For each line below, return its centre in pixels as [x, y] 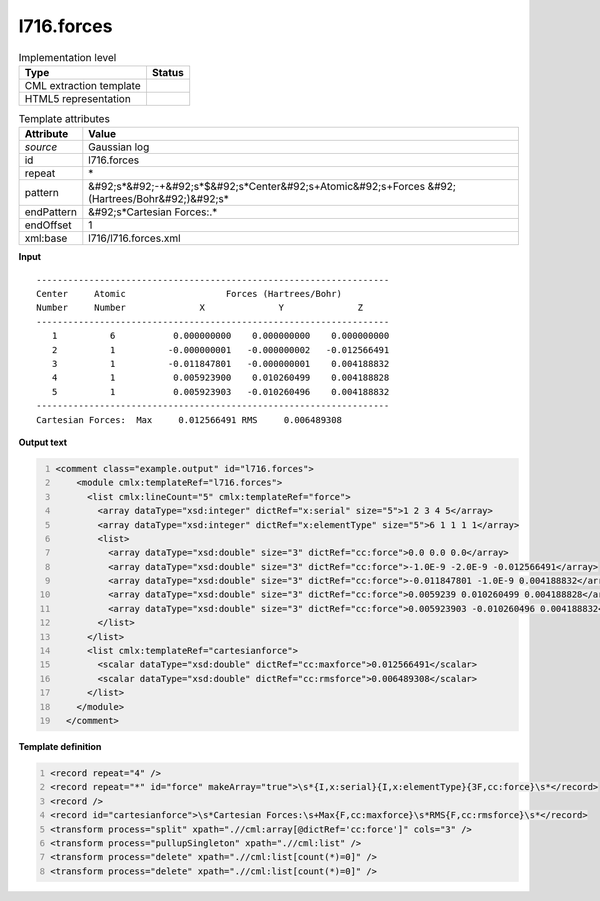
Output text [43, 442]
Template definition [60, 746]
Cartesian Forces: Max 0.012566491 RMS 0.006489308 [189, 419]
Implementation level [67, 57]
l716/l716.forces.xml [134, 238]
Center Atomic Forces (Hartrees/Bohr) [189, 294]
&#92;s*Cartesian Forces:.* [153, 212]
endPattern [50, 212]
